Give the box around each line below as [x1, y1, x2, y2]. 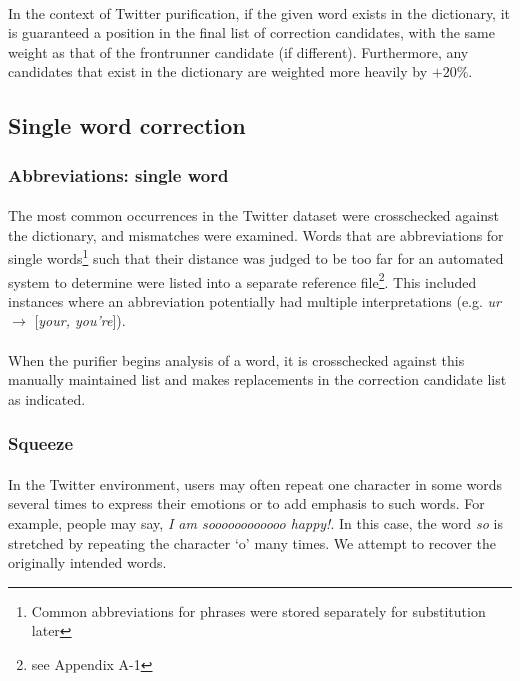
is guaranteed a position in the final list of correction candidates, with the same [8, 22, 496, 43]
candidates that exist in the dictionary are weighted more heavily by [8, 61, 428, 82]
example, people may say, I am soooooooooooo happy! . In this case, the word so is [8, 513, 503, 534]
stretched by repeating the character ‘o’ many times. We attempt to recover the [8, 532, 496, 553]
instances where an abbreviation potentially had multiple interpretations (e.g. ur [8, 290, 501, 311]
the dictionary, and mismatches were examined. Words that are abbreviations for [8, 224, 504, 245]
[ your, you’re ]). [34, 310, 126, 331]
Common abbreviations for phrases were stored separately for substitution [31, 600, 486, 621]
